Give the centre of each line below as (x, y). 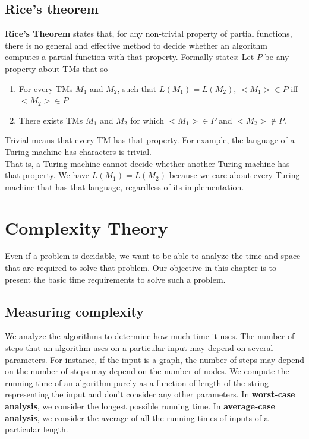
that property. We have (47, 175)
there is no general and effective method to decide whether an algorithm (136, 45)
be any (277, 57)
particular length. (37, 429)
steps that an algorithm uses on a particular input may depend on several (139, 348)
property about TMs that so (56, 68)
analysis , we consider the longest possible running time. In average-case (140, 406)
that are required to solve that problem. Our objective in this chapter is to (141, 268)
